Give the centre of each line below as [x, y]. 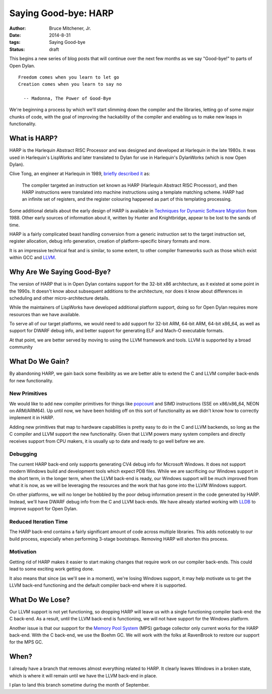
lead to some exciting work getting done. [52, 569]
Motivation [23, 552]
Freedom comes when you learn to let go [69, 77]
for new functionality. [31, 380]
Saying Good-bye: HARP [61, 13]
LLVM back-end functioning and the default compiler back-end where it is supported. [98, 585]
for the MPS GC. [26, 642]
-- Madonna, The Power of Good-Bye [67, 99]
